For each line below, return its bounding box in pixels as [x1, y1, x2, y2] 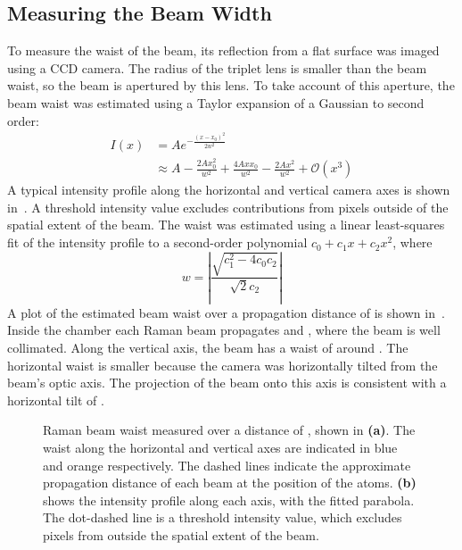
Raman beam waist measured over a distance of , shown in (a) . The [43, 421, 416, 439]
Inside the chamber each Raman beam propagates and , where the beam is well [7, 321, 441, 339]
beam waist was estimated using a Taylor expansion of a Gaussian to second [7, 93, 425, 112]
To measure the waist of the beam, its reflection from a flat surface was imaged [7, 41, 440, 60]
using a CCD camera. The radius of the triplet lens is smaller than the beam [7, 58, 427, 77]
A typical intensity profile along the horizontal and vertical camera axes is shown [7, 180, 450, 199]
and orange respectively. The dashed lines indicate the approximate [43, 455, 411, 474]
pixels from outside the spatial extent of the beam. [43, 525, 319, 544]
